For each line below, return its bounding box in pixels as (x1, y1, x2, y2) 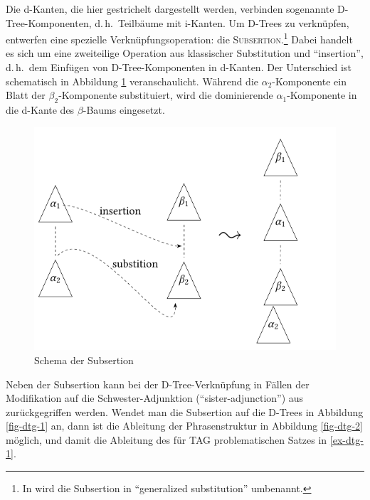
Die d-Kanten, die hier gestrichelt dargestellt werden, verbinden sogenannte (6, 1, 334, 16)
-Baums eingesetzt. (83, 102, 165, 117)
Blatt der (6, 87, 46, 102)
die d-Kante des (6, 102, 75, 117)
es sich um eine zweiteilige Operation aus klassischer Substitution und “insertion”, (6, 46, 364, 60)
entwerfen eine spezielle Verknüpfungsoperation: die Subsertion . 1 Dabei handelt (6, 30, 353, 46)
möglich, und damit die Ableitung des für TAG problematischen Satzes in (6, 432, 327, 447)
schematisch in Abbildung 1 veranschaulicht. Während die (6, 73, 259, 88)
